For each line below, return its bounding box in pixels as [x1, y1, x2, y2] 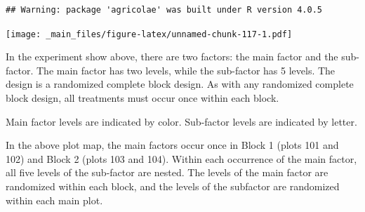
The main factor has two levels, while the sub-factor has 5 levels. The [36, 62, 336, 77]
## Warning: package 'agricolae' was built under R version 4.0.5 [6, 5, 323, 15]
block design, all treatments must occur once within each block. [6, 91, 279, 105]
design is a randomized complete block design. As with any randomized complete [6, 77, 354, 91]
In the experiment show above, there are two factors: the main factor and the [6, 49, 338, 64]
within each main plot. [6, 192, 103, 207]
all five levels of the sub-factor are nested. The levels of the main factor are [6, 165, 328, 180]
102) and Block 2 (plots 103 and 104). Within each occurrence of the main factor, [6, 151, 357, 166]
